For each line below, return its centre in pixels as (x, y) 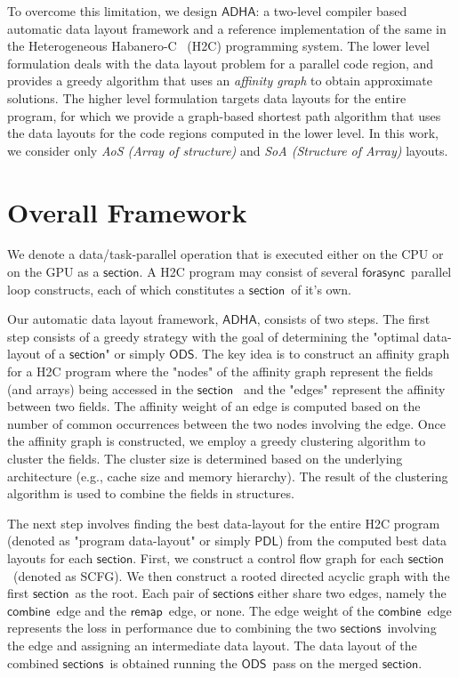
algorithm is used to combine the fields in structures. (151, 493)
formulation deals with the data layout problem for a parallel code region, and (221, 63)
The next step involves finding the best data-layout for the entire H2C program (224, 523)
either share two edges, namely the (352, 593)
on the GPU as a (53, 272)
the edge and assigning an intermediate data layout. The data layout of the (212, 645)
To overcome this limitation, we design (113, 11)
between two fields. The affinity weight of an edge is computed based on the (214, 406)
